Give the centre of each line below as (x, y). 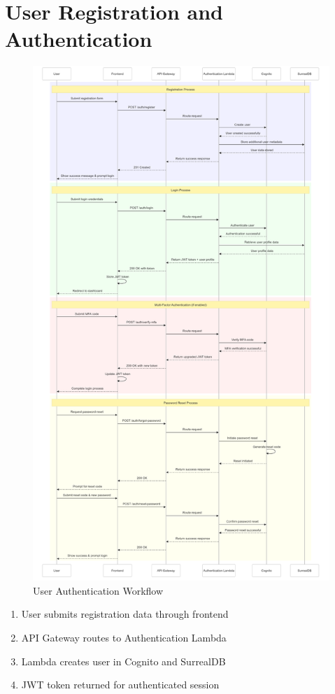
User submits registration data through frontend (125, 614)
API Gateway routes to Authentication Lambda (124, 637)
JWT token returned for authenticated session (120, 685)
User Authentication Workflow (98, 590)
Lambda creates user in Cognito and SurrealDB (123, 661)
